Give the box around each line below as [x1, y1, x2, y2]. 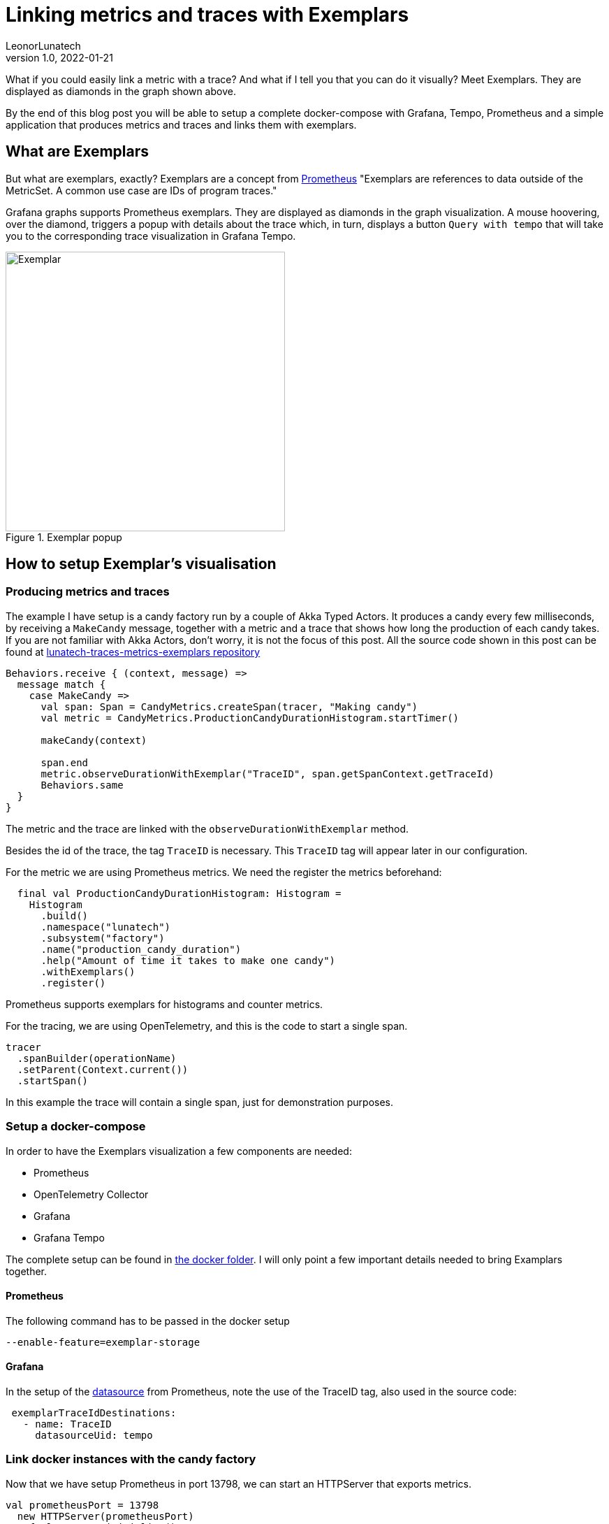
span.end [41, 756, 89, 768]
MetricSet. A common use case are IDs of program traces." [6, 184, 277, 196]
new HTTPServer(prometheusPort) [17, 1510, 194, 1522]
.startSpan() [17, 1074, 89, 1086]
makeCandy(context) [41, 734, 147, 746]
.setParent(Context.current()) [17, 1063, 189, 1075]
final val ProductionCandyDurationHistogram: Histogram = [17, 887, 342, 899]
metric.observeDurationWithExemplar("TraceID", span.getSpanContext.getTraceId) [41, 768, 494, 779]
